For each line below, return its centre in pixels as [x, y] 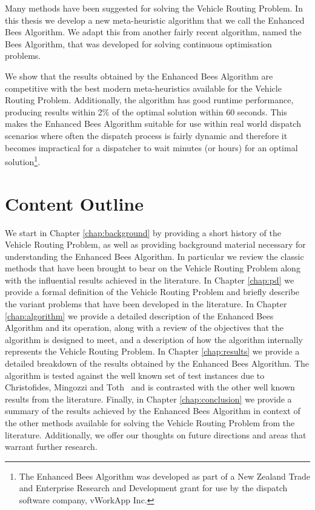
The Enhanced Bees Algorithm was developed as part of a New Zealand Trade [164, 476]
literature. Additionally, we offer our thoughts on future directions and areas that [156, 434]
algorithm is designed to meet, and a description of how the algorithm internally [154, 339]
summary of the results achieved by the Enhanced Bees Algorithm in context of [153, 411]
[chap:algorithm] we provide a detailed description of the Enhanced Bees [139, 315]
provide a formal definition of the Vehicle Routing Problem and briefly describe [152, 292]
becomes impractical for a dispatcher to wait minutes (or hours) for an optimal [151, 147]
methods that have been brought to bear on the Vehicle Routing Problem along [153, 268]
